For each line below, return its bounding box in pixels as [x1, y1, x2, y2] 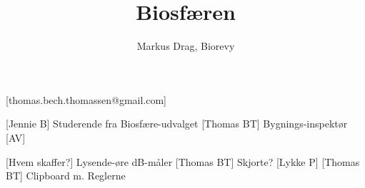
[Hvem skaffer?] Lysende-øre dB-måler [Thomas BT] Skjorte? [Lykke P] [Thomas [6, 154, 360, 169]
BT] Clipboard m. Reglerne [6, 168, 126, 183]
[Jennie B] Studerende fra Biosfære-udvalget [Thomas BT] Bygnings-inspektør [6, 116, 348, 131]
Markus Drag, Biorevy [136, 38, 235, 53]
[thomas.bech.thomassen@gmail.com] [6, 92, 167, 107]
